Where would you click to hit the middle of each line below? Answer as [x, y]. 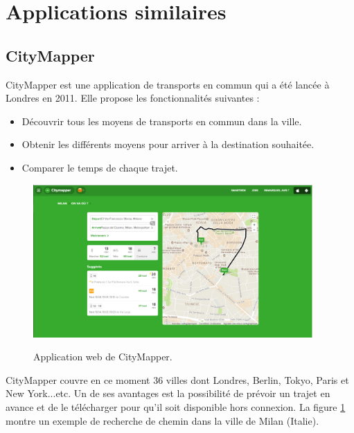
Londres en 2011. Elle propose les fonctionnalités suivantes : [133, 98]
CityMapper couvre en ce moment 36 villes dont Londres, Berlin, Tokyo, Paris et [177, 379]
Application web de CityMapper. [103, 357]
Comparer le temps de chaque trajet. [100, 167]
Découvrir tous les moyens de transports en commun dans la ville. [162, 121]
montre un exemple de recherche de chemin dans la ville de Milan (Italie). [162, 420]
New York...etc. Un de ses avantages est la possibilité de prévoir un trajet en [168, 393]
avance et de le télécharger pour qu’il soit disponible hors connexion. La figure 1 [176, 406]
